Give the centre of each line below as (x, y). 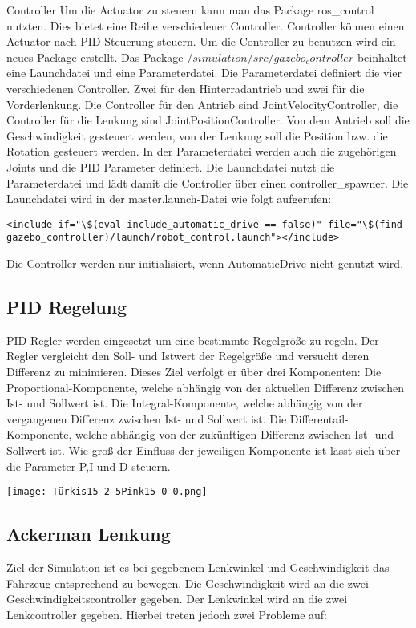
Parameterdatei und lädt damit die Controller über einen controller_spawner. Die (208, 182)
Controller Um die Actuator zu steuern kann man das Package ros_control (190, 10)
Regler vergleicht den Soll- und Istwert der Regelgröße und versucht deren (188, 356)
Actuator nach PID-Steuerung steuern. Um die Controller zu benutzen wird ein (201, 41)
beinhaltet (382, 57)
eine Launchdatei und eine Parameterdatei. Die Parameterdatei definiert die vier (204, 73)
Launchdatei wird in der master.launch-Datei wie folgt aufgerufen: (169, 199)
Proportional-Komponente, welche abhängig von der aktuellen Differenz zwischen (206, 387)
